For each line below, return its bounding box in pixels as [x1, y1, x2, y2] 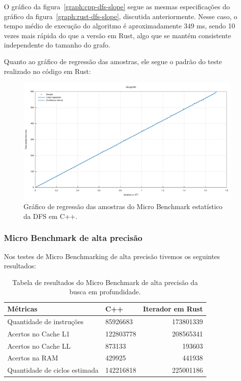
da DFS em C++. [23, 211, 78, 221]
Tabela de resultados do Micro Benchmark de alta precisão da [12, 277, 198, 287]
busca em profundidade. [69, 286, 141, 297]
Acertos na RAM [7, 353, 58, 363]
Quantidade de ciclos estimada [7, 365, 99, 375]
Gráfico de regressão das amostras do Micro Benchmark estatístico [23, 201, 223, 212]
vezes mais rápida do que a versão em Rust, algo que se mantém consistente [4, 30, 231, 40]
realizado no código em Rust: [4, 66, 91, 76]
